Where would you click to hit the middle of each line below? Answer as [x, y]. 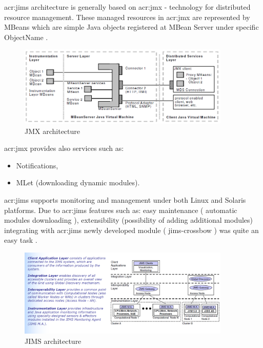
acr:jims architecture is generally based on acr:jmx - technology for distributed [127, 7]
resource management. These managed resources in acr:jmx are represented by [127, 17]
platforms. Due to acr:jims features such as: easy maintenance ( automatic [121, 210]
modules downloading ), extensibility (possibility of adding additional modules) [129, 220]
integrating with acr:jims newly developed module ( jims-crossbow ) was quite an [131, 230]
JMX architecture [52, 131]
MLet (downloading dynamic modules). [78, 182]
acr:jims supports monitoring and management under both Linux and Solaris [125, 200]
